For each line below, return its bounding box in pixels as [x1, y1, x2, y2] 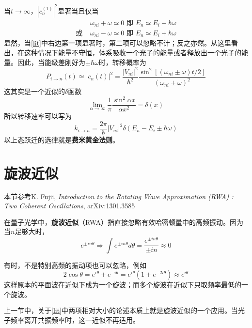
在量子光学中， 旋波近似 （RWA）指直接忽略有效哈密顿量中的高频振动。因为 [4, 217, 244, 227]
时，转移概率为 [98, 57, 146, 67]
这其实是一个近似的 [4, 86, 65, 96]
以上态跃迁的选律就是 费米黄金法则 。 [4, 134, 119, 144]
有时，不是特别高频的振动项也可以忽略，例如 [4, 260, 146, 270]
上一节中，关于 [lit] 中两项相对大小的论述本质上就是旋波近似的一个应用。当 [4, 305, 238, 315]
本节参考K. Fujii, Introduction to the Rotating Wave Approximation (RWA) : [4, 191, 234, 201]
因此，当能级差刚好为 [17, 57, 85, 67]
